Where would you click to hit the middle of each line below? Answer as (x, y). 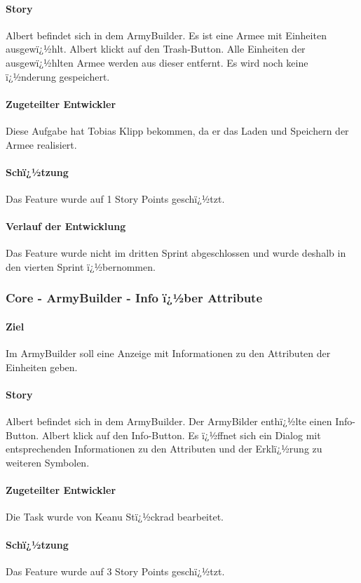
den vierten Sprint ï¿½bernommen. (81, 266)
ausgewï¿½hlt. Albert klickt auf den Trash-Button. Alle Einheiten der (156, 49)
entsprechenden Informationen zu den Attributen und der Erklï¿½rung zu (164, 449)
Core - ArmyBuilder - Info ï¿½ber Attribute (134, 298)
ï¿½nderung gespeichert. (58, 76)
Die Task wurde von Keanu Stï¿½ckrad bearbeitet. (115, 517)
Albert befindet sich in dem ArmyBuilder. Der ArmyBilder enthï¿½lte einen (169, 421)
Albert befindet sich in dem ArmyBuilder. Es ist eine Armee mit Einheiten (166, 35)
